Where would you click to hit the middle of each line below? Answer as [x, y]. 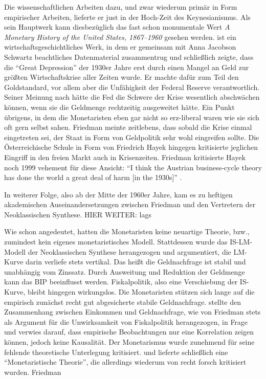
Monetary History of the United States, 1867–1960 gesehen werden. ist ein [120, 37]
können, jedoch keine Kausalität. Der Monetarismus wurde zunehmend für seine [129, 342]
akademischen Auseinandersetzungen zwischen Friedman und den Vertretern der [130, 204]
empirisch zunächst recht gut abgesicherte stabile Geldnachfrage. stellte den [123, 302]
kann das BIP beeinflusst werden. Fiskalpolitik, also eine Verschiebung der [121, 282]
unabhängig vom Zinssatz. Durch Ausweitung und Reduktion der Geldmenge [125, 271]
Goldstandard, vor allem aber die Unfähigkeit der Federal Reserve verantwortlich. [132, 87]
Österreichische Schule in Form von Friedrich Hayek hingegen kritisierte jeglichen [131, 147]
